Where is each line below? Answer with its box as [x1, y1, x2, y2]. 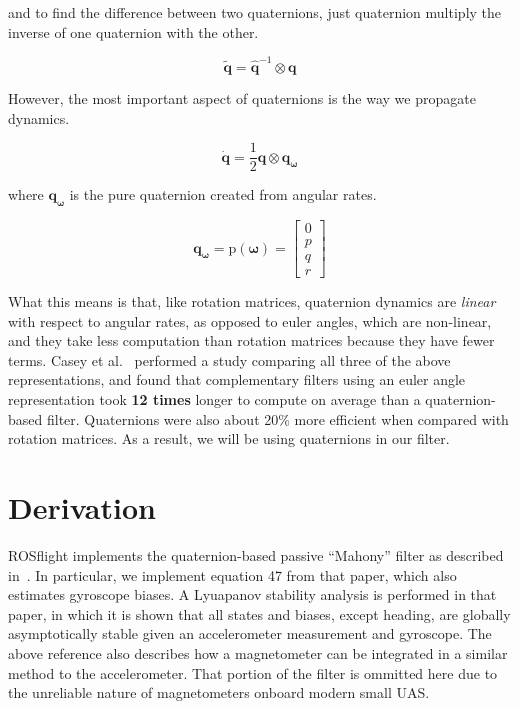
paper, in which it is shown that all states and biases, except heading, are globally [8, 603, 511, 624]
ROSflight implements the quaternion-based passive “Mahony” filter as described [8, 544, 504, 565]
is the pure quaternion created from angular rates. [69, 184, 377, 205]
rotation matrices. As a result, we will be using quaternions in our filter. [8, 428, 450, 449]
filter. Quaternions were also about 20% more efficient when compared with [46, 408, 509, 429]
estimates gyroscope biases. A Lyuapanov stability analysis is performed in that [8, 584, 497, 605]
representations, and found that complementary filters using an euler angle [8, 369, 466, 390]
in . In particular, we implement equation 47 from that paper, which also [8, 564, 457, 585]
